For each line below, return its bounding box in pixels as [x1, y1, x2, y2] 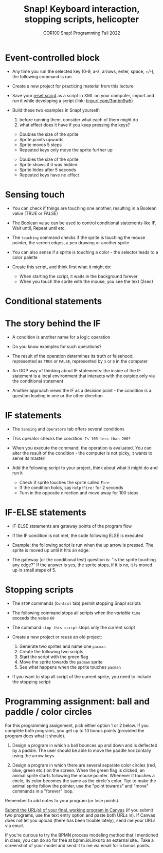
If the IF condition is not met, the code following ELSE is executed [12, 533, 144, 538]
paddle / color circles [5, 706, 92, 717]
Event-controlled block [5, 52, 100, 63]
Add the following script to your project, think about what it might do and [12, 465, 158, 470]
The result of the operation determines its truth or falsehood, [12, 353, 134, 359]
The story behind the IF [5, 318, 101, 329]
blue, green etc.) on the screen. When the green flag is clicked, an [12, 767, 145, 773]
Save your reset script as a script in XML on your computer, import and [12, 92, 154, 98]
